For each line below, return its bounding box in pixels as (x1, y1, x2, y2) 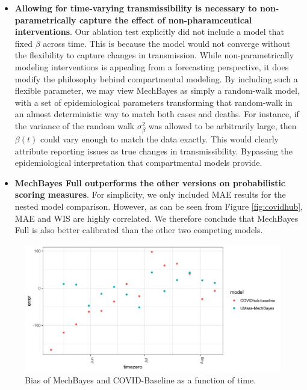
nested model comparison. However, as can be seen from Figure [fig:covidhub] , (14, 200, 303, 213)
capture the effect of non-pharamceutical (79, 13, 252, 26)
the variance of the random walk (14, 119, 135, 132)
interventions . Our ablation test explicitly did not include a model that (14, 25, 285, 38)
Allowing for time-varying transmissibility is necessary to (14, 2, 257, 14)
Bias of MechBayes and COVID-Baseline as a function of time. (25, 374, 256, 386)
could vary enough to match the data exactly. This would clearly (40, 133, 279, 145)
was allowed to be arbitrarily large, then (148, 119, 297, 132)
